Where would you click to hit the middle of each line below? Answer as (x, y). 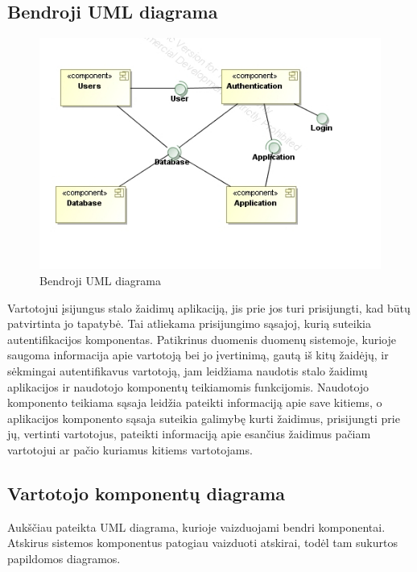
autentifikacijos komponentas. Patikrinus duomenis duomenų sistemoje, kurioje (202, 339)
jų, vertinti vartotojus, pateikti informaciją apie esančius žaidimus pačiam (189, 434)
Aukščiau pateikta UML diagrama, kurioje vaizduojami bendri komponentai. (196, 526)
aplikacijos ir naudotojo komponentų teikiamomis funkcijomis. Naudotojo (188, 386)
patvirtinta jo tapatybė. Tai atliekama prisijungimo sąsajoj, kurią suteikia (190, 323)
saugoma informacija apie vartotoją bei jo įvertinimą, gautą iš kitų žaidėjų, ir (198, 355)
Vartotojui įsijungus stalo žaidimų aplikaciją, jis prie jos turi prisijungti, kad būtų (209, 307)
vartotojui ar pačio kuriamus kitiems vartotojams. (130, 450)
